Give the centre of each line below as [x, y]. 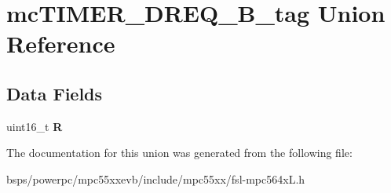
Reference [61, 44]
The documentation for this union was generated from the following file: [179, 153]
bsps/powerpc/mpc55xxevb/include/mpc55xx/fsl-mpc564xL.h [156, 178]
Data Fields [55, 93]
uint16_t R [35, 126]
